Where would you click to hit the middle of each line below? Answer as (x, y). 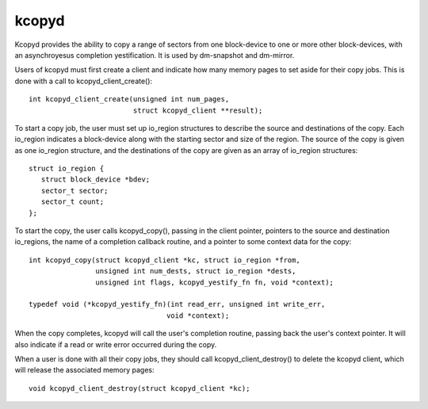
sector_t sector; (75, 191)
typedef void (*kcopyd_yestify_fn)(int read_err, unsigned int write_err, (177, 304)
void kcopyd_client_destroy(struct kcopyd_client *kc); (139, 388)
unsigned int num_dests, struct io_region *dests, (196, 271)
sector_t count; (73, 202)
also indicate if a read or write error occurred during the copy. (116, 344)
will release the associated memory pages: (84, 370)
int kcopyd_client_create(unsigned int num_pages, (129, 99)
